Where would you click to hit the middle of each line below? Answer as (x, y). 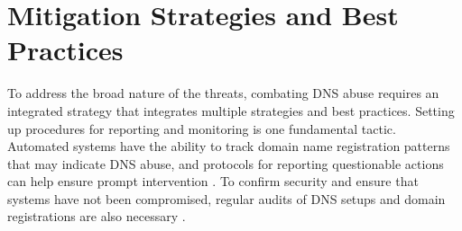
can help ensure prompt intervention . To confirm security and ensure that (213, 181)
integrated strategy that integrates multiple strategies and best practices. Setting (231, 110)
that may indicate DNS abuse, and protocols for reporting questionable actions (226, 163)
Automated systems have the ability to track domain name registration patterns (229, 146)
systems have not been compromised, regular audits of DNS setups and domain (226, 198)
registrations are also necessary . (97, 216)
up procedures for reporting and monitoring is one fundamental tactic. (202, 128)
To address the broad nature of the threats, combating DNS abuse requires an (223, 93)
